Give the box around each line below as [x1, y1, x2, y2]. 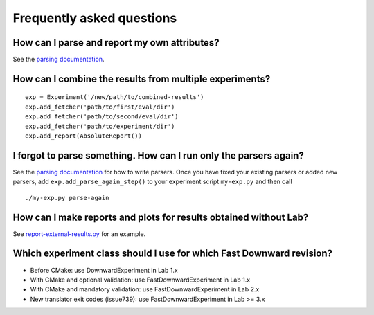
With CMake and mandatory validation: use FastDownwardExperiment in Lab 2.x [30, 285, 260, 294]
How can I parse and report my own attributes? [12, 37, 220, 48]
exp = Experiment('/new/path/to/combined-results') [25, 93, 204, 101]
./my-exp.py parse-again [25, 194, 109, 201]
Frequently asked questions [12, 10, 177, 26]
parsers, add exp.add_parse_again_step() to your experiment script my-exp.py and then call [12, 177, 292, 186]
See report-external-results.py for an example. [12, 229, 146, 238]
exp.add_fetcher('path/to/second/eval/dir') [25, 113, 179, 120]
